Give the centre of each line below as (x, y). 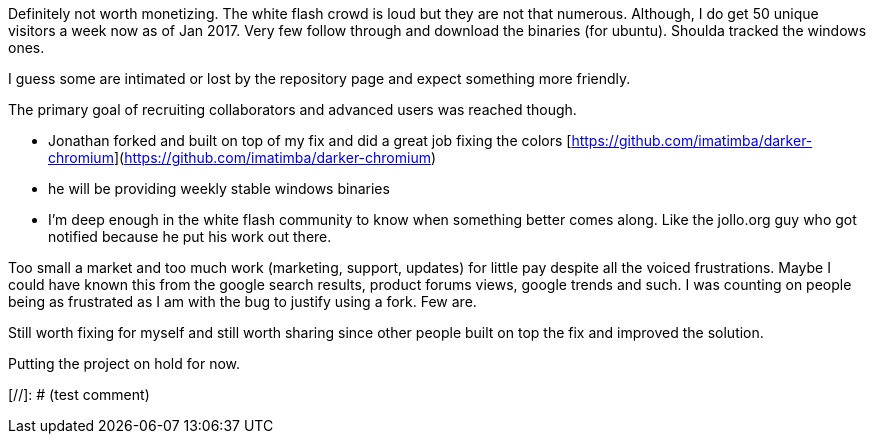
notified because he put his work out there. (190, 236)
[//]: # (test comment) (79, 394)
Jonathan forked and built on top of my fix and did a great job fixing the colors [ (310, 140)
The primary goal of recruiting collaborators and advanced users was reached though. (292, 109)
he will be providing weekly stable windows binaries (219, 188)
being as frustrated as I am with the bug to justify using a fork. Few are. (242, 301)
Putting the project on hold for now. (124, 363)
